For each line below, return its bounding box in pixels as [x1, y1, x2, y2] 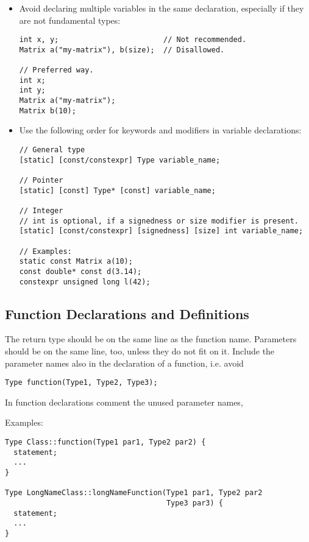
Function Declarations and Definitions [5, 304, 249, 323]
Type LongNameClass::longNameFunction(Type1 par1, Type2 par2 [5, 488, 263, 498]
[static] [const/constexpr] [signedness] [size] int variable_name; [19, 227, 304, 236]
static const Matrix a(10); [19, 257, 133, 266]
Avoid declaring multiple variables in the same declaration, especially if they [19, 2, 304, 14]
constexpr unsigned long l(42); [19, 277, 151, 286]
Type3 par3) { [166, 498, 223, 507]
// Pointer [19, 176, 63, 185]
